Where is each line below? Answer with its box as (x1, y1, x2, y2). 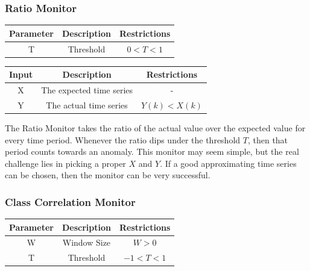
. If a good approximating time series (160, 157, 297, 169)
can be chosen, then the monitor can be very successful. (5, 169, 210, 181)
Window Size (62, 236, 111, 249)
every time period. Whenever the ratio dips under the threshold (5, 133, 241, 146)
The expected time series (41, 84, 133, 96)
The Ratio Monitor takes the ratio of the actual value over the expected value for (5, 121, 306, 134)
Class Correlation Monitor (5, 194, 136, 209)
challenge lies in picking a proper (5, 157, 126, 169)
